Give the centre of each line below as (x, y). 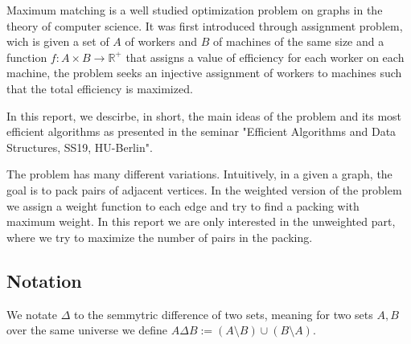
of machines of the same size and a (299, 41)
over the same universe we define (87, 330)
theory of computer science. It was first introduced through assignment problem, (205, 25)
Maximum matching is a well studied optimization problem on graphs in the (195, 10)
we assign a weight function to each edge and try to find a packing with (183, 205)
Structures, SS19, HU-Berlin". (80, 147)
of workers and (161, 41)
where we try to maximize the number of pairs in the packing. (160, 237)
